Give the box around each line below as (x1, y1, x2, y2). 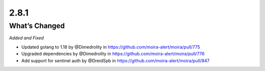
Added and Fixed (9, 35, 44, 41)
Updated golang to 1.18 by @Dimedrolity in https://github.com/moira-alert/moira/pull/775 (21, 44, 201, 50)
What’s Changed (9, 21, 65, 30)
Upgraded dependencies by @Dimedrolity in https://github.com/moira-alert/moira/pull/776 (21, 51, 205, 57)
